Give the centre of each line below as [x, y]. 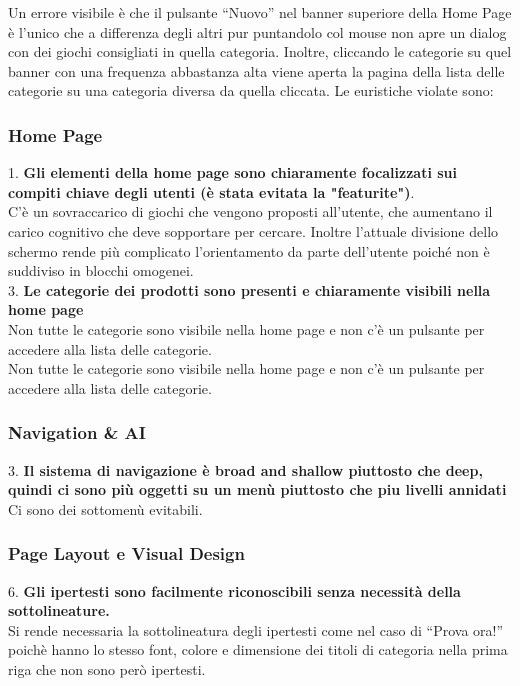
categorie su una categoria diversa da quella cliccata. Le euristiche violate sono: [251, 90]
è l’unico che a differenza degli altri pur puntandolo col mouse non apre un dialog [257, 31]
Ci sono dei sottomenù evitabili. [105, 508]
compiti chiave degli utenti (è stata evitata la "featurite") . [211, 191]
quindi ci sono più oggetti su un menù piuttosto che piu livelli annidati [257, 489]
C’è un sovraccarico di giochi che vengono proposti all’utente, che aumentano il [250, 211]
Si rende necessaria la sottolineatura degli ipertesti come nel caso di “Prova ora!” [256, 629]
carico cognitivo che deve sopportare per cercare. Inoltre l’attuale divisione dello [253, 230]
